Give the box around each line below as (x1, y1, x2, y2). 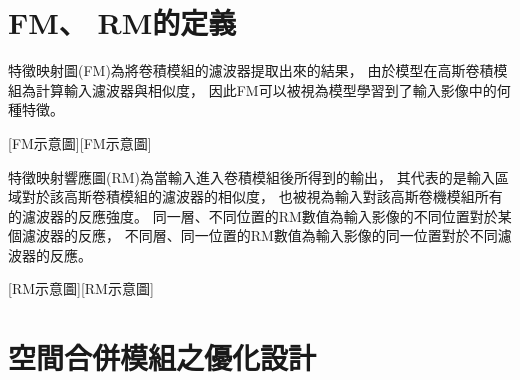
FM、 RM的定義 (8, 2, 237, 43)
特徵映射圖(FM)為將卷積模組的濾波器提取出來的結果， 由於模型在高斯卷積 (8, 60, 494, 81)
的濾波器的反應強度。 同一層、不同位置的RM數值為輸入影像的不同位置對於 (8, 205, 498, 226)
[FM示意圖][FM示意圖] (8, 132, 152, 153)
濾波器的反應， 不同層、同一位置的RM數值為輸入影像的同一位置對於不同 (21, 225, 498, 246)
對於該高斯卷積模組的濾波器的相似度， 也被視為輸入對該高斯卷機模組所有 (21, 186, 503, 207)
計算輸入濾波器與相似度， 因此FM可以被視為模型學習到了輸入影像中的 (35, 79, 497, 100)
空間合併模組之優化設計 (8, 337, 317, 378)
